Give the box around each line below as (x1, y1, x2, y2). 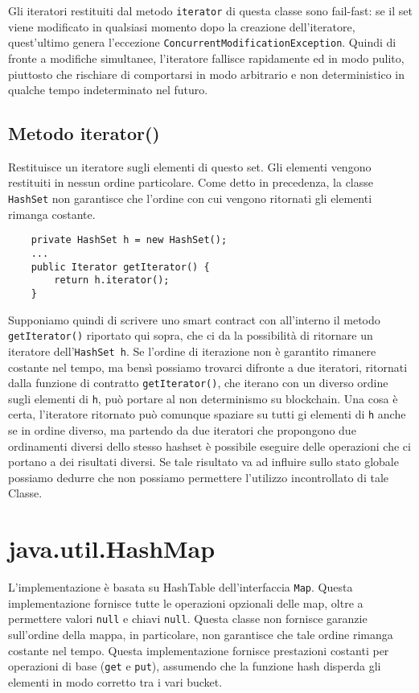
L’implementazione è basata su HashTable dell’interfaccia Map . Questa (8, 579, 353, 596)
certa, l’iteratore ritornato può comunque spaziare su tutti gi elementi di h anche (8, 406, 406, 423)
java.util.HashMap (8, 532, 216, 565)
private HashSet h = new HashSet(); (31, 234, 228, 246)
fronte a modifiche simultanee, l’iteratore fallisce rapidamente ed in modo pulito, (8, 49, 405, 66)
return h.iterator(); (54, 274, 170, 287)
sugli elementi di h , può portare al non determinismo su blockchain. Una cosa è (8, 390, 398, 406)
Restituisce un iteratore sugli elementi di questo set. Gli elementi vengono (8, 158, 372, 175)
